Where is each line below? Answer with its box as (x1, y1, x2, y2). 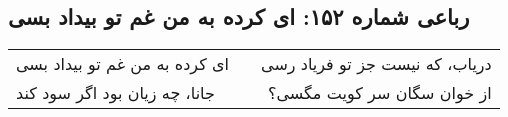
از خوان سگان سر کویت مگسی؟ (267, 81, 492, 105)
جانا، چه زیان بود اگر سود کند (16, 81, 215, 105)
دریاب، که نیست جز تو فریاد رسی (261, 52, 492, 76)
